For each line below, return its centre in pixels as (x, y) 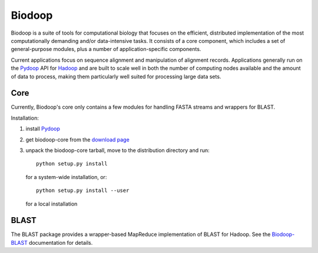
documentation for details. (61, 242)
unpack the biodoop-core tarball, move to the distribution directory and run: (118, 150)
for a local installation (52, 204)
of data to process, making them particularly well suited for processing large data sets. (116, 76)
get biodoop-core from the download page (77, 139)
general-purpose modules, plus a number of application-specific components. (106, 49)
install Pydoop (43, 129)
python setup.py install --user (83, 190)
